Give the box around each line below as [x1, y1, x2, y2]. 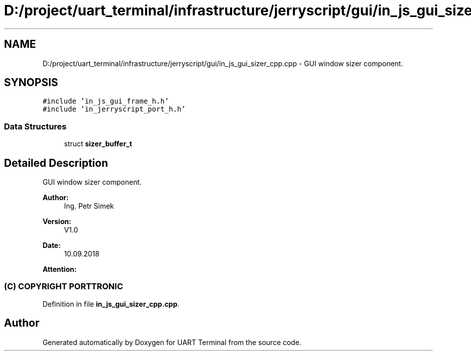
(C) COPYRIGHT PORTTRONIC [4, 281, 123, 292]
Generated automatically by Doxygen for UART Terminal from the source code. [42, 338, 301, 347]
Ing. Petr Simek [64, 202, 114, 211]
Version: [42, 217, 71, 226]
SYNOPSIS [4, 76, 58, 89]
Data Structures [4, 121, 67, 131]
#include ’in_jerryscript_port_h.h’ [42, 105, 186, 114]
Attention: [42, 265, 77, 274]
